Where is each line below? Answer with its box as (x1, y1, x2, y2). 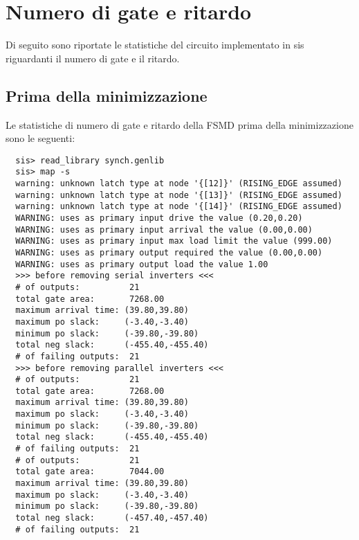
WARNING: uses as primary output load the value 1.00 (15, 259, 268, 269)
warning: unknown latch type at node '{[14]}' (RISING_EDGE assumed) (15, 201, 342, 212)
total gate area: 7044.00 (15, 467, 165, 477)
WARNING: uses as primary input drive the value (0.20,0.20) (15, 213, 303, 223)
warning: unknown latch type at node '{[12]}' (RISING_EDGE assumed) (15, 179, 342, 189)
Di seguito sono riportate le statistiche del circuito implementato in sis (6, 37, 304, 52)
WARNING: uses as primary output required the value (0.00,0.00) (15, 247, 323, 258)
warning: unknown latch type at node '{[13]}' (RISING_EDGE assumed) (15, 190, 342, 200)
